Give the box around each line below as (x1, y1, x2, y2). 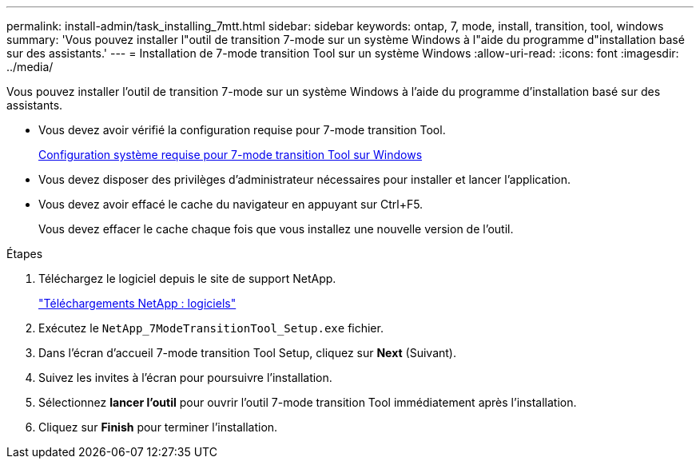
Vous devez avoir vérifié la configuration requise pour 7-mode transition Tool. (38, 123, 446, 137)
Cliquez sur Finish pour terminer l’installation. (38, 420, 278, 434)
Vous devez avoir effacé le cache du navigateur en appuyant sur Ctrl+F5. (38, 197, 424, 211)
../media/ (6, 60, 54, 74)
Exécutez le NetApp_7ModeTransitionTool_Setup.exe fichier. (38, 321, 384, 335)
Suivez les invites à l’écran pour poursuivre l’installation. (38, 371, 332, 384)
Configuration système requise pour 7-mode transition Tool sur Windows (38, 148, 423, 161)
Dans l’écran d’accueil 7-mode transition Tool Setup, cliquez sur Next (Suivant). (38, 346, 456, 360)
